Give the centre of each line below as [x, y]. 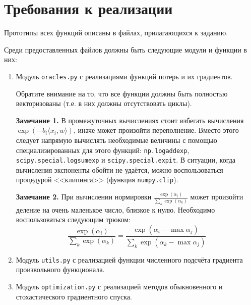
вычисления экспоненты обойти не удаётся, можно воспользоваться [119, 169]
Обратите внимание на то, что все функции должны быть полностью [122, 93]
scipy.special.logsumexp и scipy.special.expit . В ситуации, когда [126, 160]
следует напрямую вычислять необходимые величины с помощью [116, 140]
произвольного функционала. [60, 269]
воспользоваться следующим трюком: [73, 219]
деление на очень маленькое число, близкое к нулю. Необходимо [115, 209]
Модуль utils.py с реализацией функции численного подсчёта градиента [129, 259]
